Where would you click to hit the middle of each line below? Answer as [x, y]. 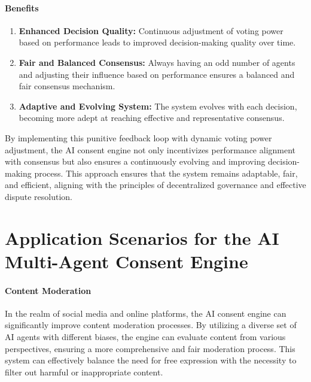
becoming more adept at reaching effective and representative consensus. [152, 118]
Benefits [22, 7]
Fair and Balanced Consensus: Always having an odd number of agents [157, 62]
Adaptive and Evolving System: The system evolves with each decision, [158, 106]
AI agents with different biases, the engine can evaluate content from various [145, 337]
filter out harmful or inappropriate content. [84, 372]
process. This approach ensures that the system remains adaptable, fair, [166, 173]
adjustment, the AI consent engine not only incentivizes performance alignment [150, 149]
